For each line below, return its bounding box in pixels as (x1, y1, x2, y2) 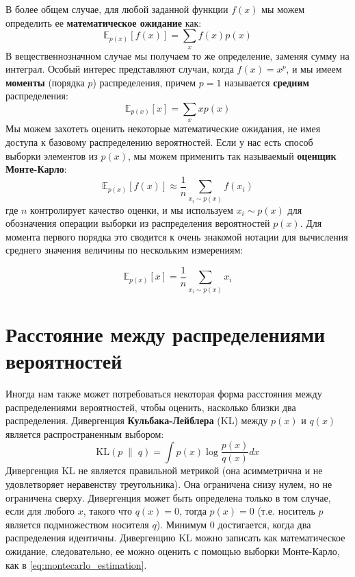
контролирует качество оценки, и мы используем (30, 202, 233, 217)
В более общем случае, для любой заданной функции (5, 2, 228, 16)
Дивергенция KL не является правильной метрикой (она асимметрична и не (5, 463, 323, 478)
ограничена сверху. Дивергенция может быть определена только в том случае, (5, 490, 331, 504)
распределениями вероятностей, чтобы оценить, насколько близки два (5, 400, 296, 414)
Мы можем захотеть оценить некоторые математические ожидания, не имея (5, 121, 321, 136)
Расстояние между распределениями (5, 319, 326, 347)
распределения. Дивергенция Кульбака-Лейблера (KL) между (5, 413, 268, 428)
